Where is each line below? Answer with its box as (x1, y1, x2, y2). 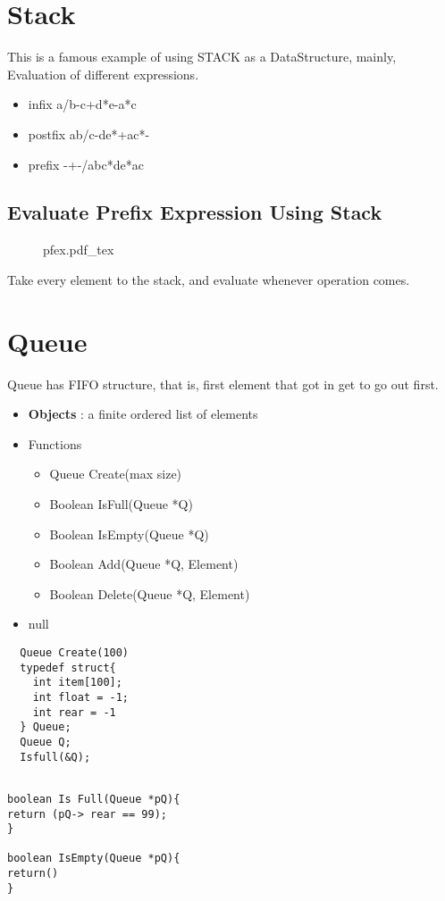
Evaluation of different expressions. (7, 64, 199, 83)
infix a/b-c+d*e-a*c (28, 95, 137, 113)
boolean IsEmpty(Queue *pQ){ (7, 852, 181, 865)
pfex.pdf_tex (43, 240, 114, 259)
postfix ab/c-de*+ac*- (28, 124, 150, 143)
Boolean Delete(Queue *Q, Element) (49, 584, 250, 603)
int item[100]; (32, 676, 122, 689)
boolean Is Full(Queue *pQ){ (7, 792, 181, 805)
